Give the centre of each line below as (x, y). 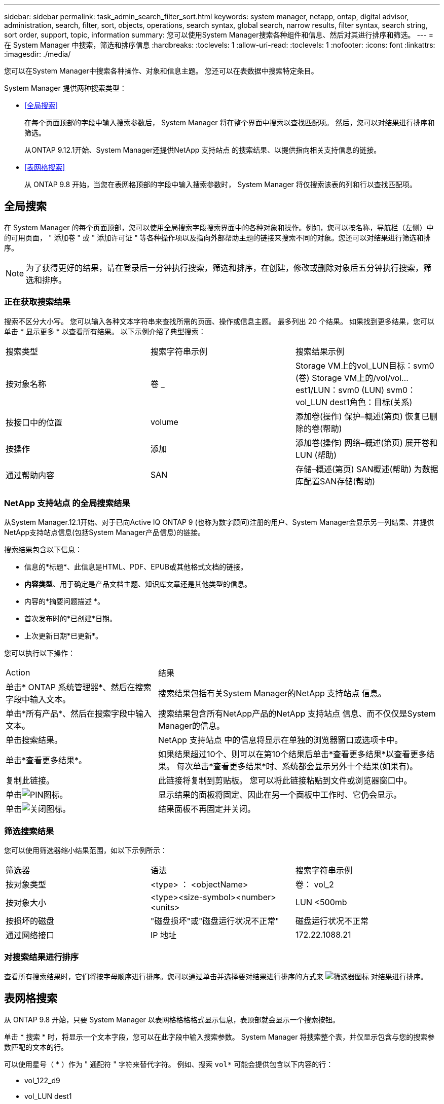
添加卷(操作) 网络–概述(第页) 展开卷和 (366, 442)
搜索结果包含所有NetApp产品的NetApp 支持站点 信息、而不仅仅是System (297, 714)
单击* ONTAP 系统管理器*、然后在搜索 (79, 687)
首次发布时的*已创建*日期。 (71, 619)
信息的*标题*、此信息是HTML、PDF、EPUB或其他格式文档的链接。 (136, 567)
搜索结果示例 (320, 351)
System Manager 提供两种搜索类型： (65, 88)
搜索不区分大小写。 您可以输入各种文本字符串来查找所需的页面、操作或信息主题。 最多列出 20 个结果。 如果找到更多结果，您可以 (219, 321)
